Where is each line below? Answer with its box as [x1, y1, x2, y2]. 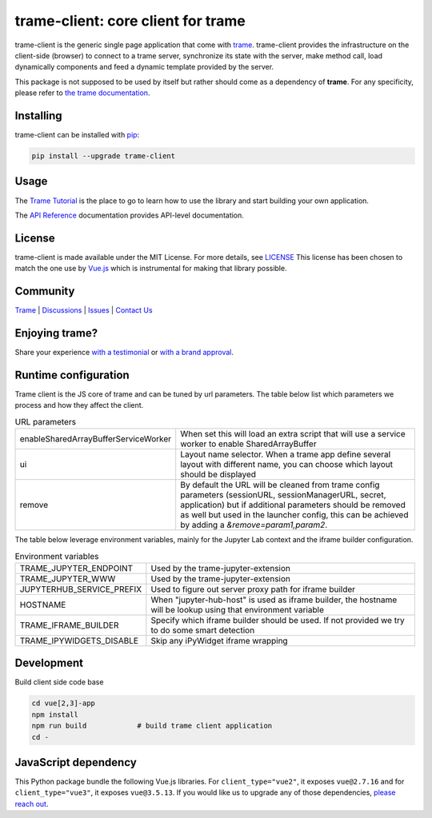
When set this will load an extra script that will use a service [180, 429, 406, 440]
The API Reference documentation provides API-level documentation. [14, 210, 244, 220]
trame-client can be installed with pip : [14, 130, 140, 140]
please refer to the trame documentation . [14, 88, 150, 98]
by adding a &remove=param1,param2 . [180, 520, 328, 531]
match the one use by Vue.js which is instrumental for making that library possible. [14, 264, 287, 273]
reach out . [14, 799, 49, 808]
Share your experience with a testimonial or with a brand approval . [14, 348, 234, 357]
